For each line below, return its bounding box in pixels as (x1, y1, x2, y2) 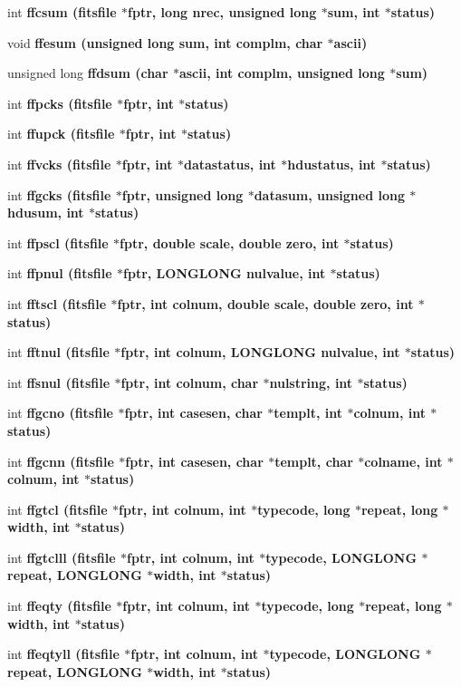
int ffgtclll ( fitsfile (7, 547, 116, 566)
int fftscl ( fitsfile (7, 294, 107, 313)
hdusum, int (7, 203, 84, 222)
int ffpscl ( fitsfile (7, 233, 109, 252)
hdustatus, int (287, 154, 377, 173)
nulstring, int (269, 373, 353, 392)
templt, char (274, 451, 353, 470)
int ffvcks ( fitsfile (7, 154, 111, 173)
